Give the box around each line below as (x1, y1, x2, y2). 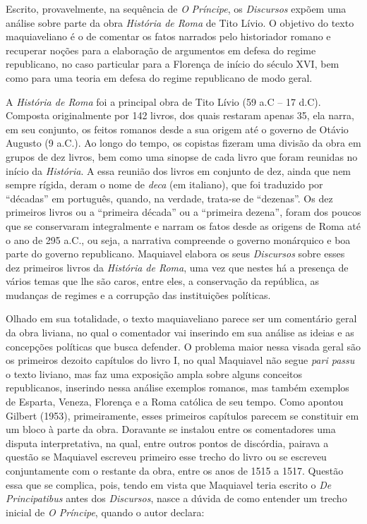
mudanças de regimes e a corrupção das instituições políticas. (6, 287, 271, 302)
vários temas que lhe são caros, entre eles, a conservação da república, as (6, 274, 319, 288)
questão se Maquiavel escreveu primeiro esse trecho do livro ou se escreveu (6, 449, 327, 464)
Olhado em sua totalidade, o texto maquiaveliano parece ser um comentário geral (6, 311, 357, 326)
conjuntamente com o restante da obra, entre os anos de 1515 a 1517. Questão (6, 463, 344, 477)
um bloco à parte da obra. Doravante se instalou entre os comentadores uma (6, 422, 336, 437)
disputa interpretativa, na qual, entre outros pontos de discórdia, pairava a (6, 435, 329, 450)
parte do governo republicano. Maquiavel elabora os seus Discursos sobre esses (6, 246, 345, 261)
